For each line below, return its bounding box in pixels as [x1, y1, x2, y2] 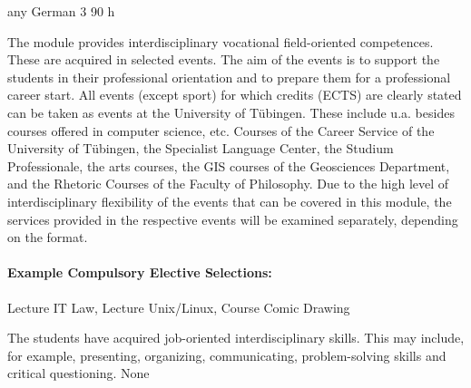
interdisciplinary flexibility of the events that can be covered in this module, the [7, 191, 452, 210]
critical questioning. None [7, 364, 150, 383]
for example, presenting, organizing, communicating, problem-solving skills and [7, 345, 446, 364]
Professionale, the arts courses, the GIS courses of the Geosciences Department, [7, 156, 450, 175]
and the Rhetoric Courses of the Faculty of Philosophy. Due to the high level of [7, 174, 449, 193]
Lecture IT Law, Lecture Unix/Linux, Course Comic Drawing [7, 297, 350, 316]
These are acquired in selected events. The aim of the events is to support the [7, 50, 440, 69]
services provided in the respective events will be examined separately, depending [7, 209, 458, 228]
